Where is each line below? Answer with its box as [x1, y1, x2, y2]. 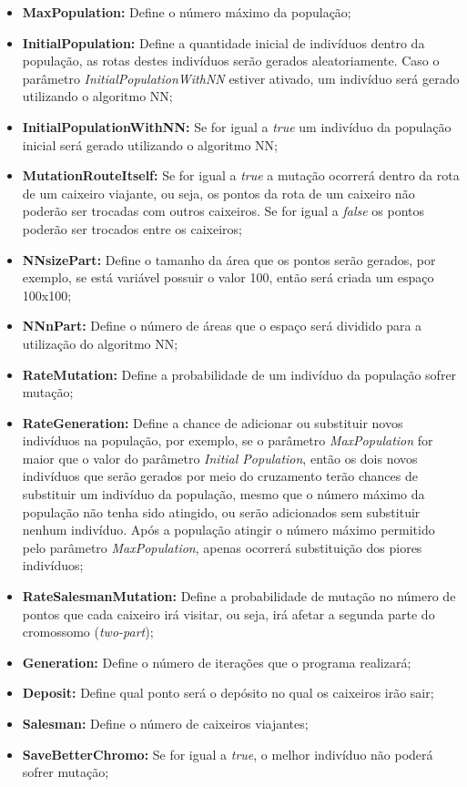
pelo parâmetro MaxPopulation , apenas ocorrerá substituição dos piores [22, 537, 422, 557]
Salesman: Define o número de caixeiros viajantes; [22, 714, 309, 732]
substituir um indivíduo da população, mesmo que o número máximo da [22, 485, 425, 504]
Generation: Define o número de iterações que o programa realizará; [22, 652, 411, 671]
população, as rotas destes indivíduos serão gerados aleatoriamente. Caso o [22, 51, 440, 70]
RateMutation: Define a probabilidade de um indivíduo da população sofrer [22, 364, 457, 383]
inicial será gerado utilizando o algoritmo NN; [22, 135, 279, 154]
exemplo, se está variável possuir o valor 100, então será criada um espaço [22, 268, 434, 287]
